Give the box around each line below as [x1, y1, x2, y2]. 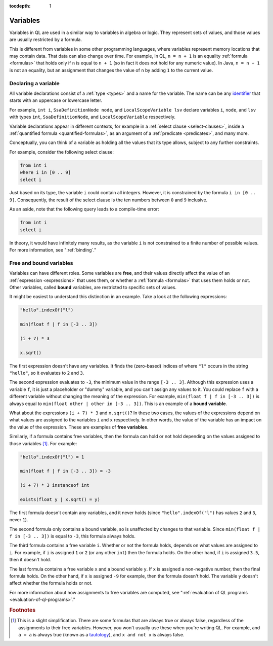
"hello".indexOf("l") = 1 [20, 454, 84, 460]
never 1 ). [9, 517, 28, 523]
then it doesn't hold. [9, 557, 52, 563]
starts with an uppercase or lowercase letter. [9, 97, 103, 103]
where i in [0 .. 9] [20, 170, 71, 175]
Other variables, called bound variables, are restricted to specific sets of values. [9, 284, 177, 290]
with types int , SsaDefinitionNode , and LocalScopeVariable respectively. [9, 114, 176, 120]
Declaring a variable [9, 80, 60, 87]
